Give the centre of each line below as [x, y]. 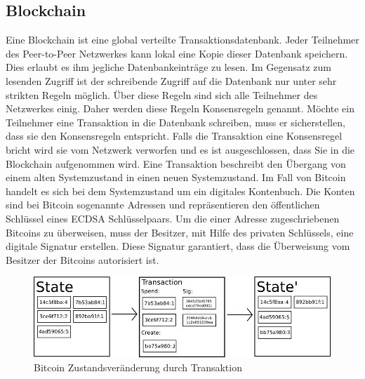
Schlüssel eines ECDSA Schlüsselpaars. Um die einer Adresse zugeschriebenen [173, 218]
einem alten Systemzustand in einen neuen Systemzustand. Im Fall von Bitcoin [176, 177]
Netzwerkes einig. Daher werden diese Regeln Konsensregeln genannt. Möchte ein [180, 108]
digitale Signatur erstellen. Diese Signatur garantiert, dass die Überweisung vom [178, 246]
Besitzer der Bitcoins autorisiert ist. [82, 259]
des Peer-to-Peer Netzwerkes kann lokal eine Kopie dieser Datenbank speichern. [177, 53]
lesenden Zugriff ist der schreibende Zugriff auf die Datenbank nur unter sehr [171, 80]
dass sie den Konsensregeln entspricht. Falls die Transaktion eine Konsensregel [174, 136]
